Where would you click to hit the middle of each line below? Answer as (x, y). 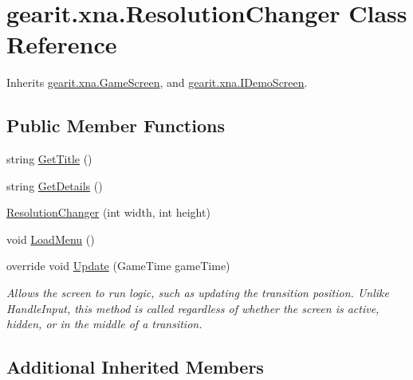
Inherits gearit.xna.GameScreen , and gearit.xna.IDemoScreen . (157, 82)
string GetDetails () (55, 185)
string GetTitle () (49, 159)
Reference (62, 44)
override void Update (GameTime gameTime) (118, 266)
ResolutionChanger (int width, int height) (108, 212)
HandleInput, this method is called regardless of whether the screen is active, (193, 308)
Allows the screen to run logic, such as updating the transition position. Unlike (198, 293)
